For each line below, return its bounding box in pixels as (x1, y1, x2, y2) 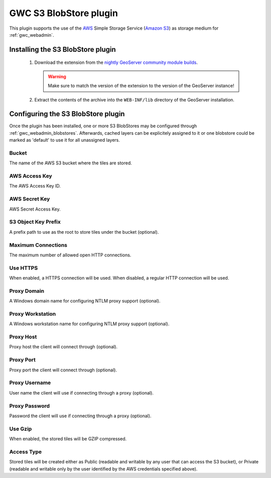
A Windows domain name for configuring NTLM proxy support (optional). (9, 298, 161, 304)
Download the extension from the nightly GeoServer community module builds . (34, 59, 198, 65)
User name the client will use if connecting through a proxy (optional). (9, 390, 154, 396)
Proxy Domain (9, 287, 45, 294)
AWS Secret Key (9, 196, 50, 203)
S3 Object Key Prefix (9, 219, 61, 226)
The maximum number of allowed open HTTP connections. (9, 252, 131, 258)
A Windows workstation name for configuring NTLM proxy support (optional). (9, 321, 170, 327)
